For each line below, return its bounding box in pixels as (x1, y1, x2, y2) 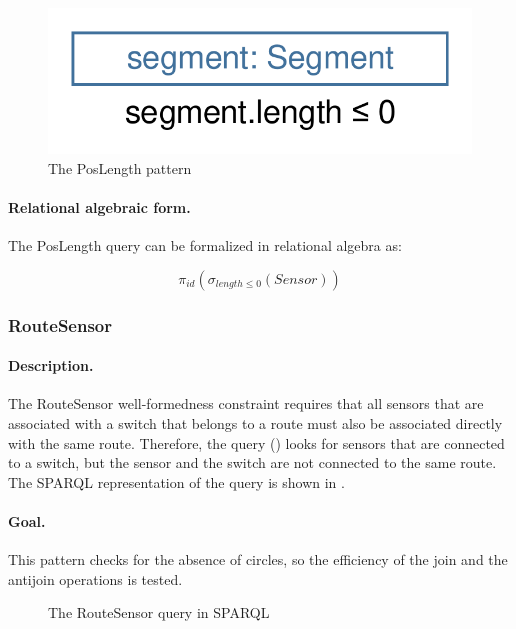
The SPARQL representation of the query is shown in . (8, 471, 345, 492)
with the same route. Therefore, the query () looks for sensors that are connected (8, 432, 505, 453)
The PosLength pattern (48, 157, 192, 178)
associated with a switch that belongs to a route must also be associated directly (8, 413, 503, 434)
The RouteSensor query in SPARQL (48, 602, 270, 623)
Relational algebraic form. (8, 197, 191, 217)
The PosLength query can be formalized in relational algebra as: (8, 235, 402, 256)
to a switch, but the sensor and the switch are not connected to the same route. (8, 452, 497, 473)
